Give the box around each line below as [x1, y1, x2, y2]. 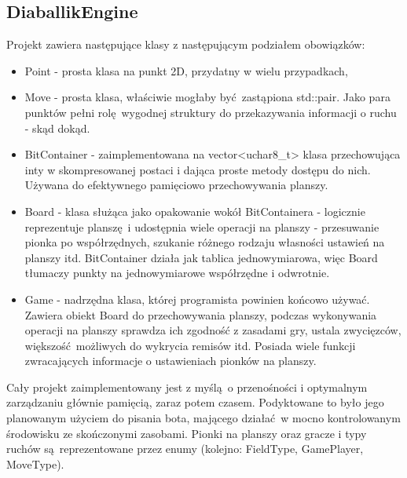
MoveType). [6, 455, 64, 472]
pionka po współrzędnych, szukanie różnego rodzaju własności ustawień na [24, 234, 385, 250]
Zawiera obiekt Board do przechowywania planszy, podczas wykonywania [24, 306, 377, 323]
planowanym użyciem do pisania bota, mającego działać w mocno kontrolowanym [6, 410, 401, 426]
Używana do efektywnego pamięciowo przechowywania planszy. [24, 177, 328, 193]
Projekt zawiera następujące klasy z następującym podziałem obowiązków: [6, 36, 365, 53]
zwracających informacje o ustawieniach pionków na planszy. [24, 352, 317, 369]
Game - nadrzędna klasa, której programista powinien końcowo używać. [24, 290, 370, 307]
